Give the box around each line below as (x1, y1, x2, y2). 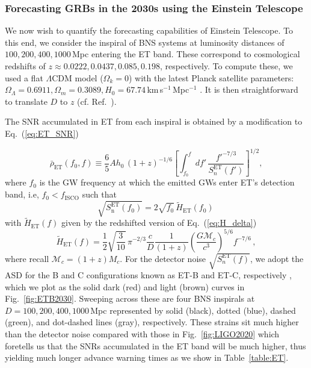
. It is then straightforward (200, 83, 298, 96)
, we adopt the (250, 252, 304, 264)
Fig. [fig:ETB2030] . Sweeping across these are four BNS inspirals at (5, 292, 255, 305)
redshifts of (5, 60, 46, 72)
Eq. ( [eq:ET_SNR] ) (5, 126, 79, 139)
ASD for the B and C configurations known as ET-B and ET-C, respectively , (5, 269, 292, 281)
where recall (5, 252, 49, 264)
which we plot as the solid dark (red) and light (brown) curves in (5, 280, 245, 293)
